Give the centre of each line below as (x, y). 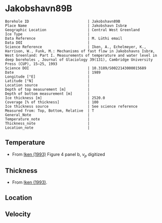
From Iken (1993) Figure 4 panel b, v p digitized (58, 155)
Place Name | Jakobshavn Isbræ (66, 26)
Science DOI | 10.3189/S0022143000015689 (76, 68)
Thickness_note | (48, 123)
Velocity (18, 214)
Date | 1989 (53, 72)
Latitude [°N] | (48, 81)
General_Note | (48, 115)
